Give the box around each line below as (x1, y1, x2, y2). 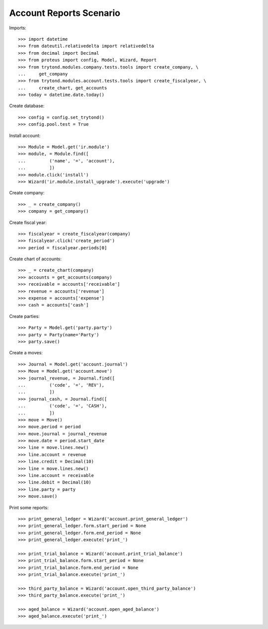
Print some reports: (9, 504, 49, 510)
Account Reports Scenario (9, 7, 121, 18)
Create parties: (9, 313, 40, 319)
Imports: (9, 25, 27, 31)
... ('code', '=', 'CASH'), (18, 403, 107, 409)
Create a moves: (9, 350, 43, 356)
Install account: (9, 132, 41, 139)
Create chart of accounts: (9, 256, 62, 262)
